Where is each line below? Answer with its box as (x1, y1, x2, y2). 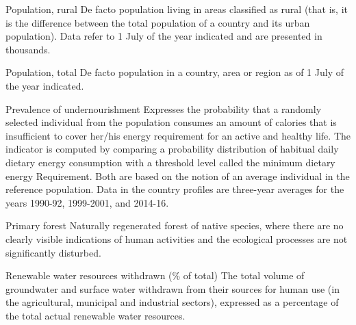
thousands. (5, 42, 51, 56)
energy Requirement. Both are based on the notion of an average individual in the (5, 168, 350, 183)
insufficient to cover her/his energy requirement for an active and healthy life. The (5, 128, 351, 142)
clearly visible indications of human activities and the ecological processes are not (5, 231, 348, 246)
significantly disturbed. (5, 245, 101, 259)
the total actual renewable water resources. (5, 308, 186, 322)
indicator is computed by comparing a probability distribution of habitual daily (5, 142, 339, 156)
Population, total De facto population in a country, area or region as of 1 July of (5, 65, 344, 79)
